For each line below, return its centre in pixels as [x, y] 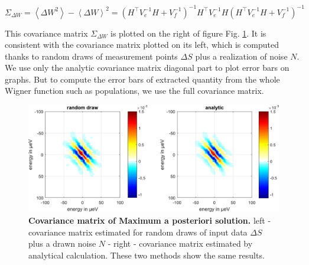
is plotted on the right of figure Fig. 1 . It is [188, 33]
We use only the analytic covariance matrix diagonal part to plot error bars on [147, 68]
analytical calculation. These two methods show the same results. [147, 255]
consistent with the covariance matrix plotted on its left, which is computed [142, 45]
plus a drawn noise [62, 243]
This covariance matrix [46, 33]
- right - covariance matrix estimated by [180, 243]
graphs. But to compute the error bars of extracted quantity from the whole [142, 79]
